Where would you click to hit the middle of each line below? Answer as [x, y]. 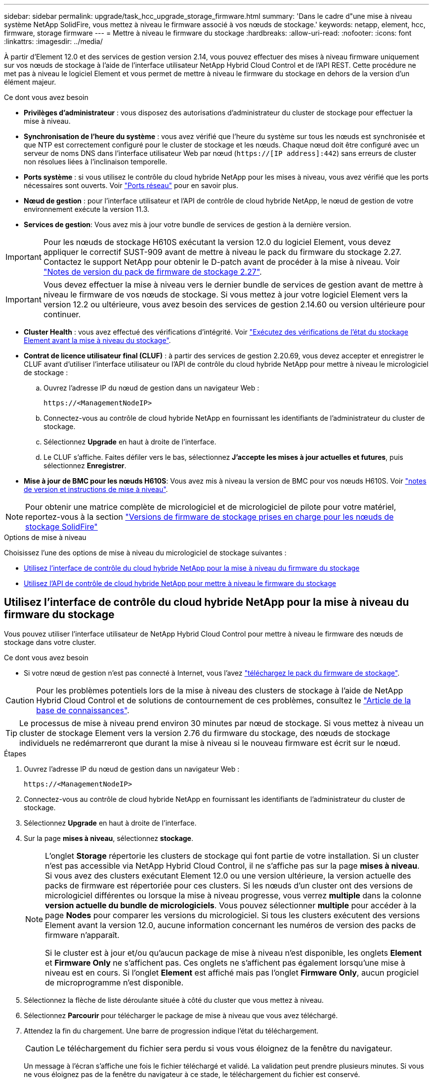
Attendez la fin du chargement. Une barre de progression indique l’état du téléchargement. [171, 1031]
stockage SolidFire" [62, 527]
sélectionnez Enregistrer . [85, 466]
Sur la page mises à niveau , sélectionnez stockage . [108, 838]
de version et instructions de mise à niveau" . [96, 489]
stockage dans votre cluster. [50, 642]
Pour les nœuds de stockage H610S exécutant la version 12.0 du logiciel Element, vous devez [217, 242]
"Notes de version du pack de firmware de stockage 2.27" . [152, 272]
